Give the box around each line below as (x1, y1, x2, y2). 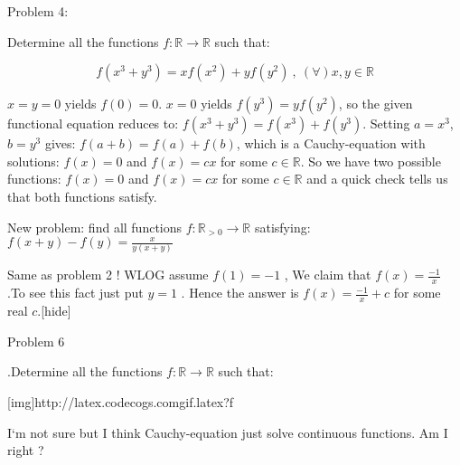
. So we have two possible (300, 151, 441, 170)
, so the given (338, 94, 413, 113)
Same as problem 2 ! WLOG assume (7, 265, 209, 284)
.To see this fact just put (7, 283, 144, 302)
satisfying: (254, 217, 311, 236)
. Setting (362, 114, 410, 133)
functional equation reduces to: (7, 114, 179, 133)
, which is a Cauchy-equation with (236, 134, 426, 153)
